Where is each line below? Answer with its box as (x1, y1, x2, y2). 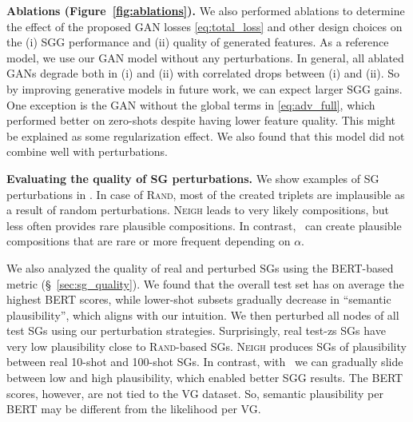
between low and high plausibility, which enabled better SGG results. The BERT (6, 369, 403, 386)
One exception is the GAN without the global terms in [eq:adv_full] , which (6, 96, 375, 113)
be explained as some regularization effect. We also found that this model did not (6, 127, 405, 144)
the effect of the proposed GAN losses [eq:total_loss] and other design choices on (6, 18, 403, 34)
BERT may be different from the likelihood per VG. (6, 400, 261, 417)
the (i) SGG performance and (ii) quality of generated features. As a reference (6, 34, 389, 50)
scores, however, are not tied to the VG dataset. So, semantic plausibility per (6, 384, 383, 401)
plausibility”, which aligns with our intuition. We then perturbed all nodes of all (6, 306, 399, 323)
